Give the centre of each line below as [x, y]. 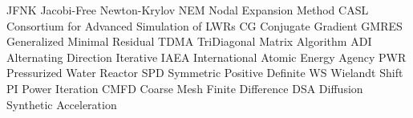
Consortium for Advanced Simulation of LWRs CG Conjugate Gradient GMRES [204, 25]
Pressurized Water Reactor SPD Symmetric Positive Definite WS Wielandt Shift [205, 73]
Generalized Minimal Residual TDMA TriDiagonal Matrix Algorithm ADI [189, 41]
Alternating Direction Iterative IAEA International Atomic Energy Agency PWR [206, 57]
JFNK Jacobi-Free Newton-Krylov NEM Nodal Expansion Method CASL [188, 10]
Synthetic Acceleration [62, 104]
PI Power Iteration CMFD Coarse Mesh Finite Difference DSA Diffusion [185, 88]
